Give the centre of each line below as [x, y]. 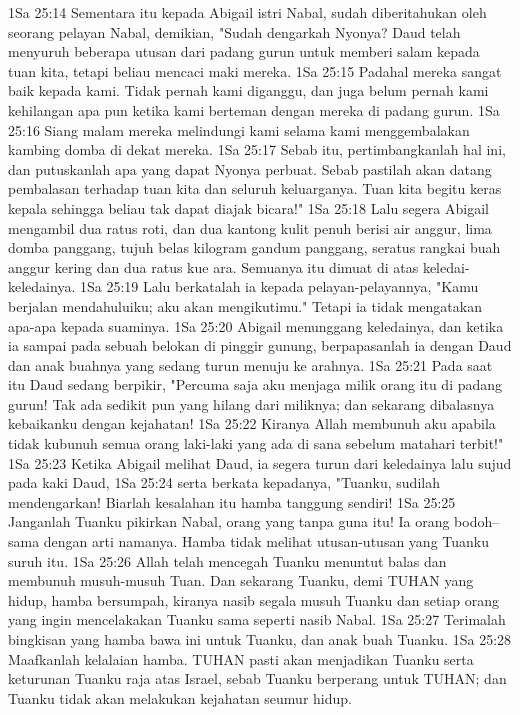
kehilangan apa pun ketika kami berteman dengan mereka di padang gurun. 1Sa [254, 109]
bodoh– [477, 521]
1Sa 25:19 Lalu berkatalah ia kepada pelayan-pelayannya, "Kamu [279, 286]
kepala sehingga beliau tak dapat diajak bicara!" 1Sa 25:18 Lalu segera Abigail [248, 207]
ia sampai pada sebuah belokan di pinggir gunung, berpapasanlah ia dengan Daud [260, 345]
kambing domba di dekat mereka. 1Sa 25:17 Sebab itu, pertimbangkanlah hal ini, [257, 149]
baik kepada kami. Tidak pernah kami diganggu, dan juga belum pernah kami [248, 90]
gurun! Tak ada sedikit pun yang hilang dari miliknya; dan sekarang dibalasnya [251, 403]
